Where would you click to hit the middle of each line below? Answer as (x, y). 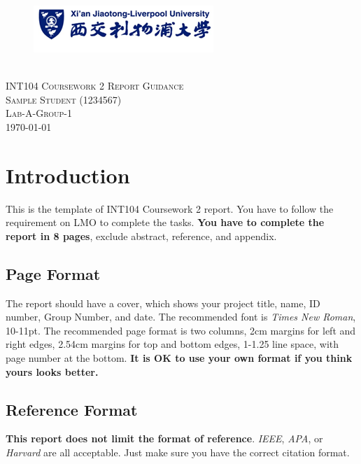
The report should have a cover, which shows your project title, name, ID (163, 303)
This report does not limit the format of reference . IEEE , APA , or (164, 438)
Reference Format (72, 409)
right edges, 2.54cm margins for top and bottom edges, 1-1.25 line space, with (172, 344)
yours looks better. (52, 371)
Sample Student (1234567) (64, 99)
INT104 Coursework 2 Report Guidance (95, 86)
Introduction (68, 175)
